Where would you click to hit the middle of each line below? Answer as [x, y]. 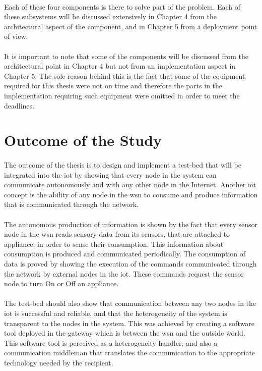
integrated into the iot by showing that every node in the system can [110, 174]
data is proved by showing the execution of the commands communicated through [130, 264]
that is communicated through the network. [71, 204]
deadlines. [19, 105]
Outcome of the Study [83, 140]
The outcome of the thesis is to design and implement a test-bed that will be [123, 165]
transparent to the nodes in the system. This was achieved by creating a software [129, 323]
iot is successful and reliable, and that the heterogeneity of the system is [116, 313]
